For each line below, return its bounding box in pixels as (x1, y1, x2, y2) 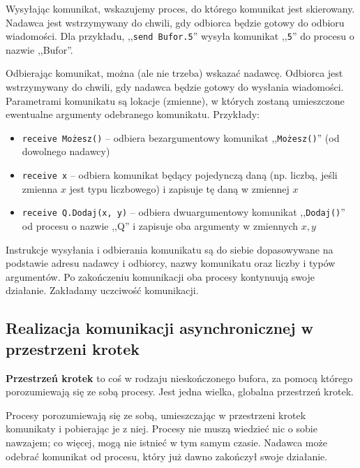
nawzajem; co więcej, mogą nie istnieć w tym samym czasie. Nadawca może (6, 434, 327, 449)
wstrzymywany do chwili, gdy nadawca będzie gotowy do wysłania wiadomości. (6, 80, 344, 94)
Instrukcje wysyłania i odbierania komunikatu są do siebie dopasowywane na (6, 242, 333, 256)
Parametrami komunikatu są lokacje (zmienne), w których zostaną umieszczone (6, 93, 345, 108)
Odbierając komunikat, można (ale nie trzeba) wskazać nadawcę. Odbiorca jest (6, 66, 343, 80)
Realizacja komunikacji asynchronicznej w (6, 317, 314, 339)
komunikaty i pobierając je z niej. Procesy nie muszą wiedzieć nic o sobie (6, 421, 317, 436)
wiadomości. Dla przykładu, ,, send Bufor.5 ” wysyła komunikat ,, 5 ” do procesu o (6, 29, 354, 43)
